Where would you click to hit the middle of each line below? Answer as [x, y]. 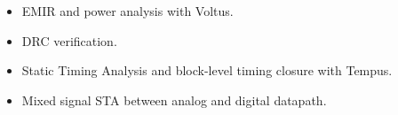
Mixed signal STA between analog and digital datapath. [174, 100]
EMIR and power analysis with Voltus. [127, 11]
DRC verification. [69, 40]
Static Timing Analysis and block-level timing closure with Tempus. [207, 70]
